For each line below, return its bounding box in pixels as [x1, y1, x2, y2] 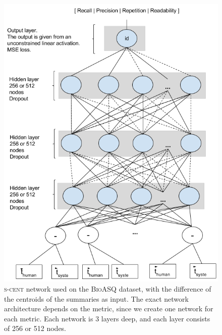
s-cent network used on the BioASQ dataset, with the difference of [4, 283, 211, 294]
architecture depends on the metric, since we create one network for [4, 303, 213, 314]
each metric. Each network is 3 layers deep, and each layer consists [4, 313, 210, 323]
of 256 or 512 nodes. [4, 323, 67, 333]
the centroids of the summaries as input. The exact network [4, 293, 189, 304]
